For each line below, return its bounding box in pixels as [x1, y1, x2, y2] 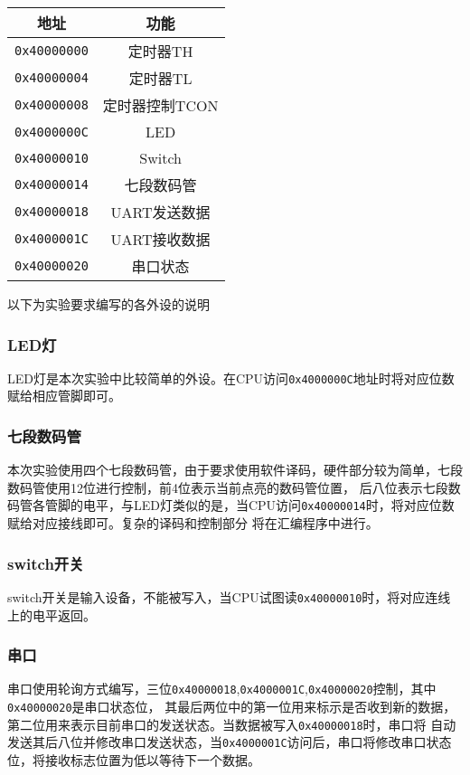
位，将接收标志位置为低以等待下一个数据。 [7, 751, 260, 770]
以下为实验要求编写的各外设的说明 [7, 295, 210, 313]
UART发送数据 [110, 202, 211, 222]
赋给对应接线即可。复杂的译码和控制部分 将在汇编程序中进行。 [7, 514, 379, 533]
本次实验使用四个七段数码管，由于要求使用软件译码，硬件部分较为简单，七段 [7, 460, 463, 479]
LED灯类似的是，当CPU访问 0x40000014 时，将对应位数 [133, 496, 455, 515]
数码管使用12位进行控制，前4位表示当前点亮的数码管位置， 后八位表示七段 [7, 477, 448, 496]
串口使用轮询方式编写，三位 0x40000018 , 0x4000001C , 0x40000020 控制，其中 [7, 679, 437, 698]
